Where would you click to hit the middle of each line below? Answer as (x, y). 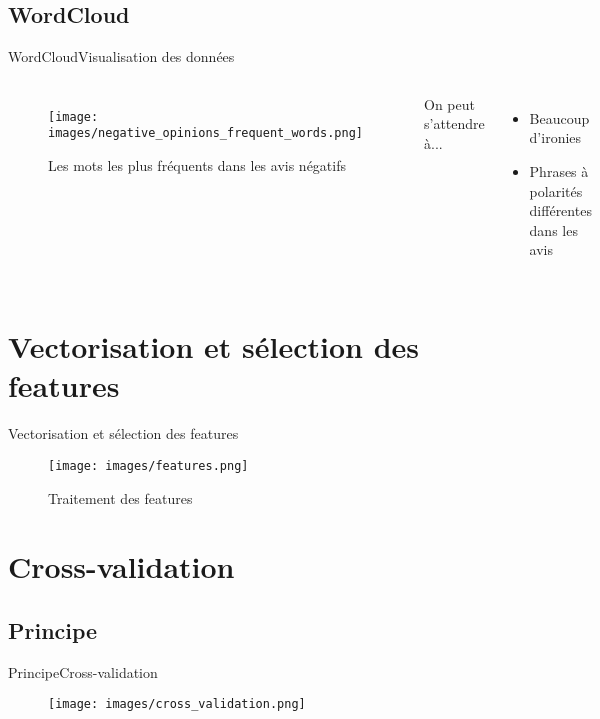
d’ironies (555, 137)
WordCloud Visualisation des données (121, 56)
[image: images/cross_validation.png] (177, 704)
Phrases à (559, 170)
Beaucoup (559, 117)
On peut (449, 103)
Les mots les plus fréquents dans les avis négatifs (197, 165)
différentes (560, 210)
